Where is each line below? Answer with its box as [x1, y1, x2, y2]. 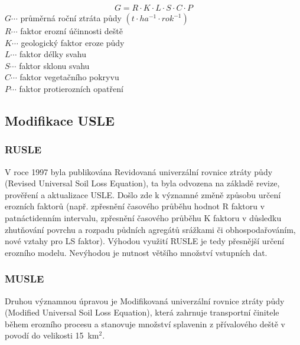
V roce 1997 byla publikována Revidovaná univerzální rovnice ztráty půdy [5, 165, 273, 178]
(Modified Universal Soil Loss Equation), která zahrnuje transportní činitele [5, 306, 279, 318]
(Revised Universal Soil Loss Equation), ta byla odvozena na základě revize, [5, 177, 280, 189]
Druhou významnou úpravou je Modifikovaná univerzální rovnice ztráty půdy [5, 294, 285, 307]
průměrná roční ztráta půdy [20, 12, 122, 24]
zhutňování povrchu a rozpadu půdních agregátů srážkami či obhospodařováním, [5, 223, 296, 235]
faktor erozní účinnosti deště [20, 25, 123, 37]
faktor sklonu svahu [19, 59, 90, 71]
